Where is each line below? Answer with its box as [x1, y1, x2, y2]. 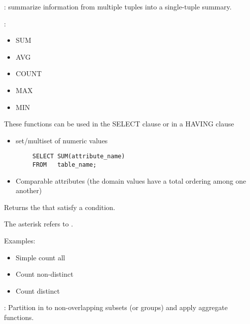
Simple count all [15, 252, 65, 262]
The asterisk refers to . [4, 218, 73, 229]
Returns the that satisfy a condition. [4, 202, 115, 212]
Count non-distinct [15, 269, 74, 279]
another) [15, 185, 42, 196]
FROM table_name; [32, 161, 97, 168]
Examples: [4, 235, 35, 246]
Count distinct [15, 285, 60, 296]
